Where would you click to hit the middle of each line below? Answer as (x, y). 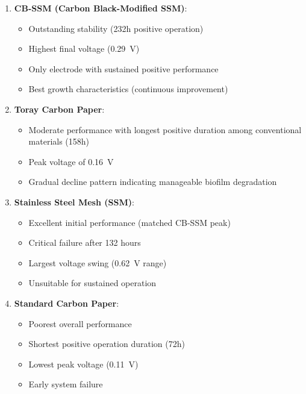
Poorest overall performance (80, 323)
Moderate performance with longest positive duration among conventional (165, 129)
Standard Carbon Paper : (67, 303)
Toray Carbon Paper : (59, 109)
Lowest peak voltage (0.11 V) (83, 364)
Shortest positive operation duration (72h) (107, 344)
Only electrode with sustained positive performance (123, 68)
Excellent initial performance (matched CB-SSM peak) (130, 222)
